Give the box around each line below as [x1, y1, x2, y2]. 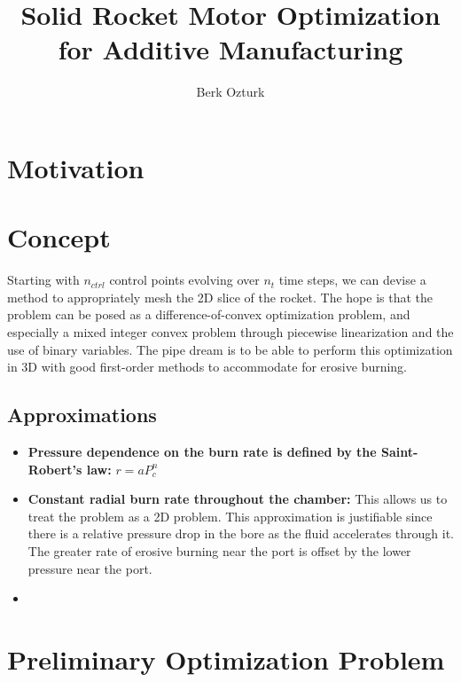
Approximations [7, 401, 157, 428]
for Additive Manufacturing [58, 31, 403, 67]
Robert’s [27, 459, 82, 478]
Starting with [7, 270, 80, 289]
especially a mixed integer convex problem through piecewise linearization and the [7, 323, 454, 341]
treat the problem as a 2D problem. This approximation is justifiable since [27, 506, 433, 525]
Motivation [7, 149, 145, 185]
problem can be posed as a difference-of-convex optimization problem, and [7, 305, 410, 324]
